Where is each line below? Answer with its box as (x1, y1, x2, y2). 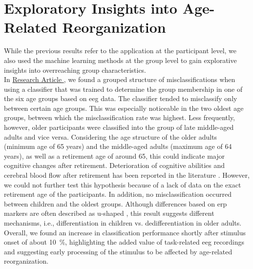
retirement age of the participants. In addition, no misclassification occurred (4, 189, 232, 199)
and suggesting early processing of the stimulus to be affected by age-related (4, 246, 232, 256)
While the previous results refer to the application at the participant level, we (4, 45, 237, 56)
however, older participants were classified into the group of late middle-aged (4, 122, 234, 132)
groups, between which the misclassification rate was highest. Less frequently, (4, 112, 235, 123)
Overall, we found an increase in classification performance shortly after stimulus (4, 227, 246, 237)
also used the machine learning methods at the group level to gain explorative (4, 55, 237, 65)
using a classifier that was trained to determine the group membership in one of (4, 83, 243, 94)
